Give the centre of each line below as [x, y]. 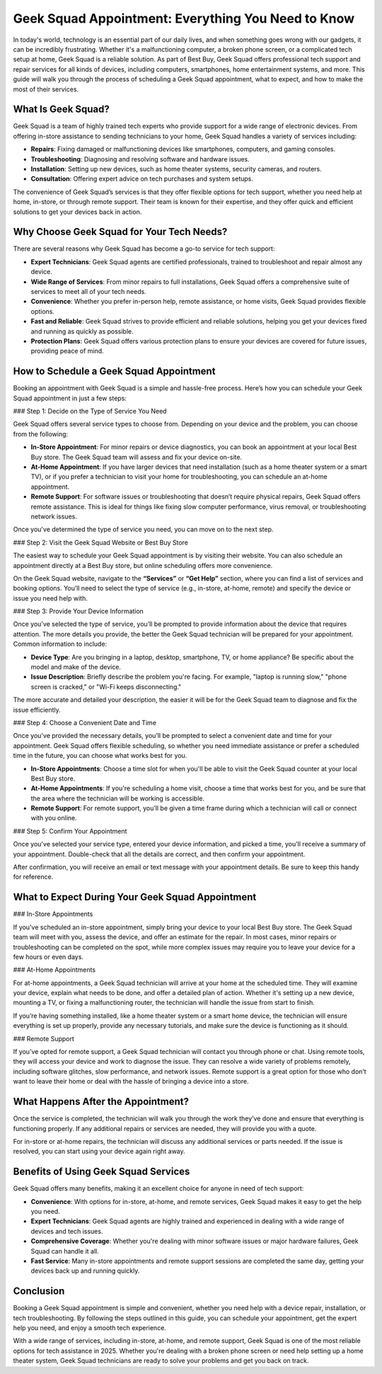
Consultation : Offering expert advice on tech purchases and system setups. [142, 179]
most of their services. [46, 89]
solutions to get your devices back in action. [77, 212]
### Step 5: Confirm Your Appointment [70, 831]
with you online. [54, 818]
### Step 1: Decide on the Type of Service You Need [90, 411]
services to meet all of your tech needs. [88, 291]
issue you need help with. [50, 598]
